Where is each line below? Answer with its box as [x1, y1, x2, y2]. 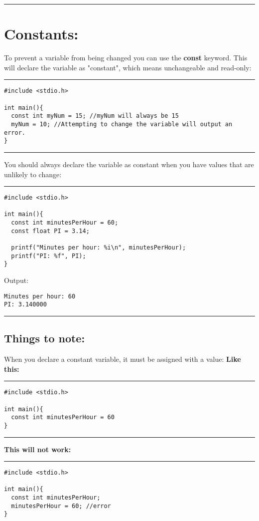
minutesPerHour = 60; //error [11, 502, 111, 510]
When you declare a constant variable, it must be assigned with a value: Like [4, 354, 241, 364]
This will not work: [4, 444, 71, 454]
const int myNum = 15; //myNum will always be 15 [11, 112, 179, 120]
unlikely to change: [4, 169, 62, 179]
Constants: [4, 23, 79, 44]
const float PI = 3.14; [11, 227, 90, 235]
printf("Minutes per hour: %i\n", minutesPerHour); [11, 244, 186, 252]
